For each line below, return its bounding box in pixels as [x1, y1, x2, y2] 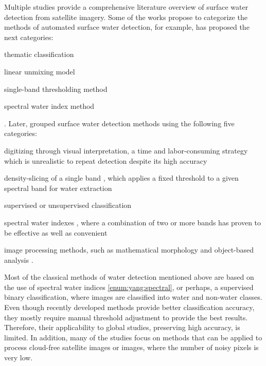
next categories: [4, 31, 54, 42]
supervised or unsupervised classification [4, 200, 132, 210]
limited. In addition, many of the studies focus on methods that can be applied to [4, 332, 262, 342]
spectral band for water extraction [4, 182, 112, 193]
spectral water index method [4, 101, 95, 111]
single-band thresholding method [4, 83, 108, 94]
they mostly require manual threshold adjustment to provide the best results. [4, 312, 248, 322]
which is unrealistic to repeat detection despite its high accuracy [4, 155, 207, 166]
